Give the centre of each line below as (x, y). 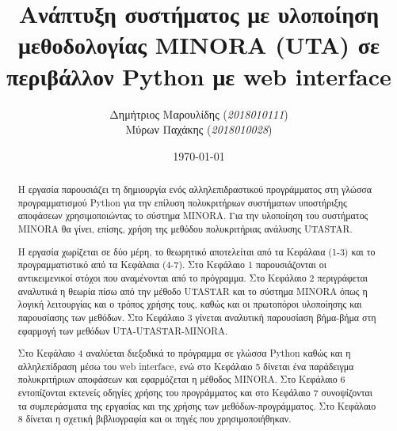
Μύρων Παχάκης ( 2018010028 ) (199, 129)
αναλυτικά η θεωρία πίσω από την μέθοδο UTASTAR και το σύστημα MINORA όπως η (193, 291)
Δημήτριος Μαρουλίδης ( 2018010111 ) (199, 113)
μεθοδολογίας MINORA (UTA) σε (199, 45)
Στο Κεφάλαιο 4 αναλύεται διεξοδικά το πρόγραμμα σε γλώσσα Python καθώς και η (184, 353)
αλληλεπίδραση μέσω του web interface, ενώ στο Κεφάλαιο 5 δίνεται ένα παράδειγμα (186, 366)
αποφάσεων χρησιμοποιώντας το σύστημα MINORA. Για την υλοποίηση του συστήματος (193, 215)
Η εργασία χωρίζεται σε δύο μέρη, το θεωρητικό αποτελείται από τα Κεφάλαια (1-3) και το (197, 251)
